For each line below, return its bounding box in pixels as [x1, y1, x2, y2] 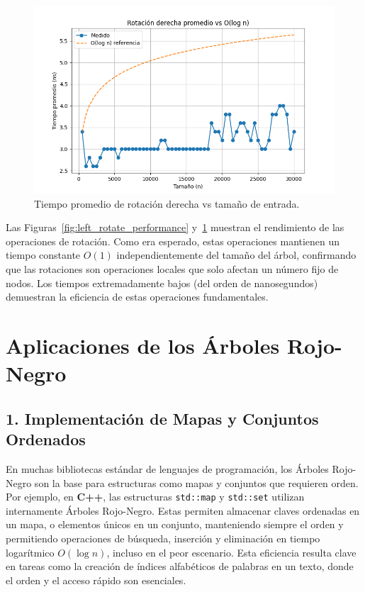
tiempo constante [6, 247, 81, 262]
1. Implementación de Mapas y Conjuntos [6, 407, 319, 429]
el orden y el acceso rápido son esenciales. [6, 572, 186, 587]
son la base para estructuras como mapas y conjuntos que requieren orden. [34, 475, 359, 490]
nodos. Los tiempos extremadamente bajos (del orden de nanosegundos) [6, 275, 318, 290]
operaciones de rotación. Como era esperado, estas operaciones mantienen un [6, 233, 340, 248]
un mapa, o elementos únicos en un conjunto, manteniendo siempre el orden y [6, 517, 344, 532]
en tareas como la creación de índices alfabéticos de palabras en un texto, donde [6, 559, 354, 574]
